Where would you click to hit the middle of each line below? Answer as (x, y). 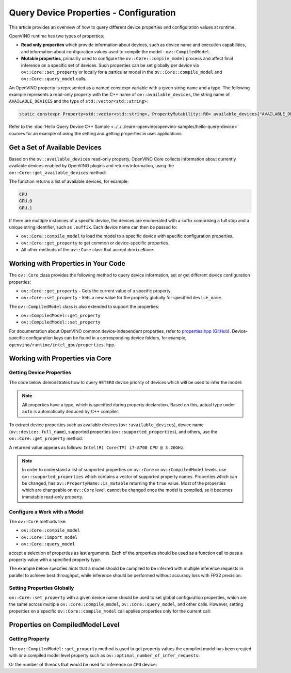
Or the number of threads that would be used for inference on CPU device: (83, 664)
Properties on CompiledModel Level (64, 625)
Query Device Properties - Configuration (92, 13)
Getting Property (29, 639)
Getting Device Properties (40, 372)
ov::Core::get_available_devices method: (57, 173)
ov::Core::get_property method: (46, 438)
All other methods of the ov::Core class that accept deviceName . (88, 250)
